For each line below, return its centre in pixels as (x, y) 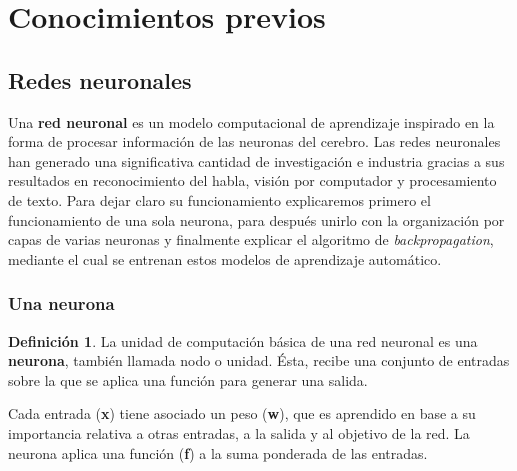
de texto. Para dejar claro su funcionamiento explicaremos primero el (219, 199)
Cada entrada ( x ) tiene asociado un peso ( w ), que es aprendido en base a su (242, 413)
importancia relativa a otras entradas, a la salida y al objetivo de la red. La (239, 432)
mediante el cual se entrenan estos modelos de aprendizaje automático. (225, 258)
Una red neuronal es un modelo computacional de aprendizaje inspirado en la (251, 121)
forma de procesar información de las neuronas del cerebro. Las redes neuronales (254, 141)
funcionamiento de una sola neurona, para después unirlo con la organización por (256, 219)
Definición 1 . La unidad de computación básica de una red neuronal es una (243, 340)
